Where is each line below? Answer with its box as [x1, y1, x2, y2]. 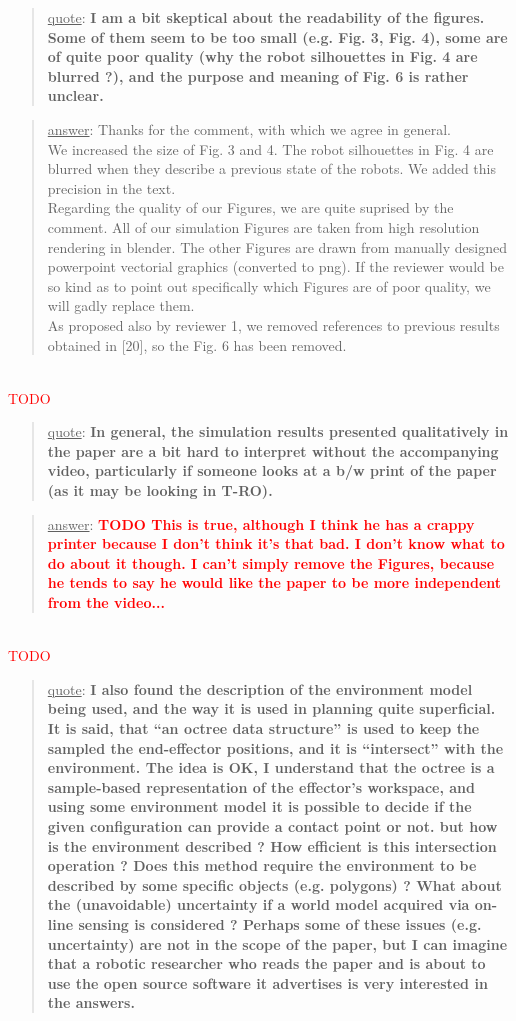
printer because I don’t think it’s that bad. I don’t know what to [47, 533, 505, 554]
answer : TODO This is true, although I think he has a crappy [47, 513, 475, 534]
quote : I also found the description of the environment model [47, 678, 473, 699]
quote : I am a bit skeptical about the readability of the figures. [47, 7, 485, 27]
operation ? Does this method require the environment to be [47, 855, 477, 876]
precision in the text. [47, 177, 176, 198]
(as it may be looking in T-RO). [47, 480, 273, 501]
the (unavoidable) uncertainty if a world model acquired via [47, 894, 470, 915]
